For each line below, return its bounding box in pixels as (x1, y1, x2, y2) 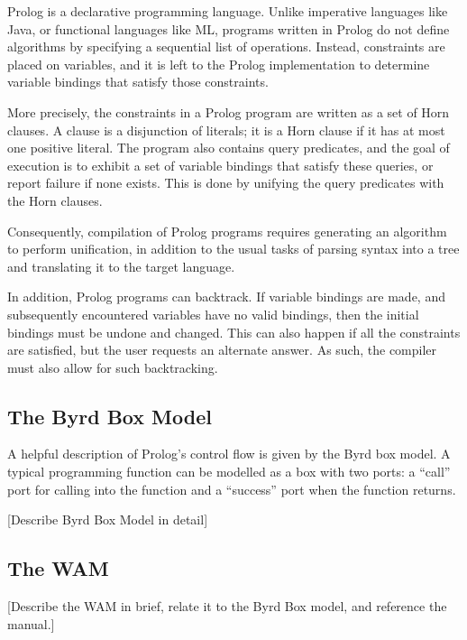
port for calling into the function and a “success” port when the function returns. (7, 479, 456, 498)
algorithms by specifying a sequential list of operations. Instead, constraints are (7, 37, 445, 56)
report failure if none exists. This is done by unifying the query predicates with (7, 173, 444, 192)
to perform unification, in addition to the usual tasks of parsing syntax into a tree (7, 239, 460, 258)
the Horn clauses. (7, 190, 103, 209)
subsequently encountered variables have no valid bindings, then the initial (7, 304, 419, 323)
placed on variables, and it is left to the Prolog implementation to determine (7, 54, 430, 73)
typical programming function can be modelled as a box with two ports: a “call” (7, 462, 451, 481)
